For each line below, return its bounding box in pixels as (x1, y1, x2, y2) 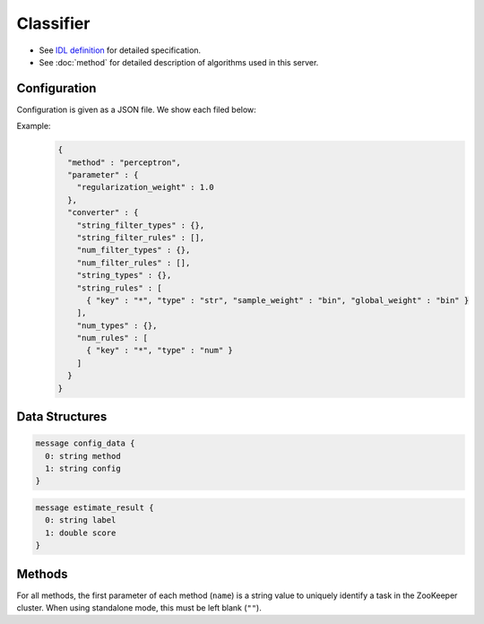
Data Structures (16, 409, 108, 425)
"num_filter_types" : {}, (76, 245, 191, 256)
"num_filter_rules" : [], (76, 257, 191, 268)
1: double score (45, 527, 117, 538)
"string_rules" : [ (76, 282, 163, 293)
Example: (16, 121, 51, 132)
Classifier (16, 13, 91, 33)
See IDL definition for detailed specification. (39, 45, 202, 56)
